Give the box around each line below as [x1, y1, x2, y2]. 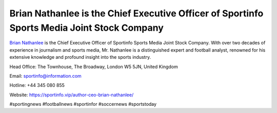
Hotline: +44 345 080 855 [9, 82, 65, 88]
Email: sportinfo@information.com [9, 73, 82, 79]
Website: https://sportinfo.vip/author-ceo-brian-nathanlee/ [9, 92, 134, 98]
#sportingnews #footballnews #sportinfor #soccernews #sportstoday [9, 101, 156, 107]
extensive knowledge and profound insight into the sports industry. [9, 54, 151, 60]
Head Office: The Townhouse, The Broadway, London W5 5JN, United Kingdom [9, 63, 178, 70]
